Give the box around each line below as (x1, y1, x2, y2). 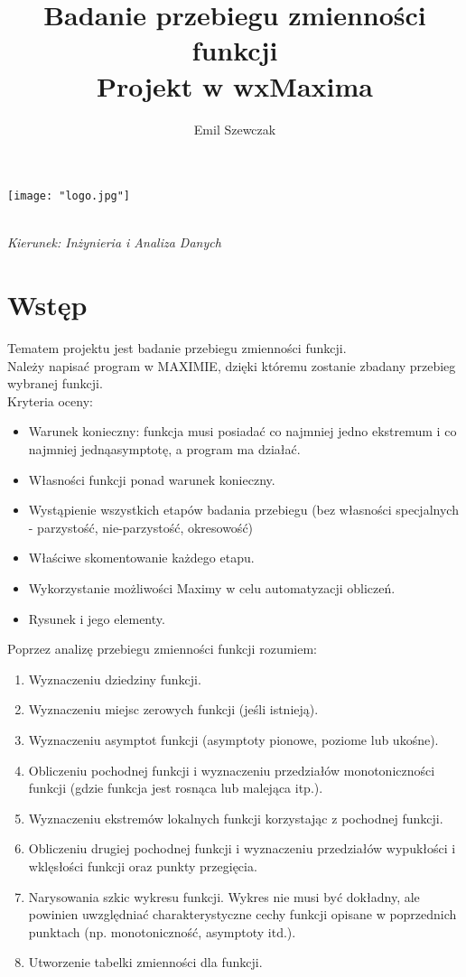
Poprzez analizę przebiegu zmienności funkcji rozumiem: (7, 639, 317, 658)
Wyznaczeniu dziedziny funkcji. (28, 669, 201, 688)
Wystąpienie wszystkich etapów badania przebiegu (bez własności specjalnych (28, 500, 459, 519)
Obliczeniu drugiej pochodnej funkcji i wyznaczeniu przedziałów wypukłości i (28, 839, 456, 858)
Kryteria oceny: (7, 391, 93, 410)
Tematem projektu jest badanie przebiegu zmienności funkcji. (7, 339, 347, 358)
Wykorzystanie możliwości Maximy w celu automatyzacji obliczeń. (28, 579, 396, 597)
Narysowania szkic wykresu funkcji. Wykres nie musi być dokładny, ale (28, 887, 420, 906)
